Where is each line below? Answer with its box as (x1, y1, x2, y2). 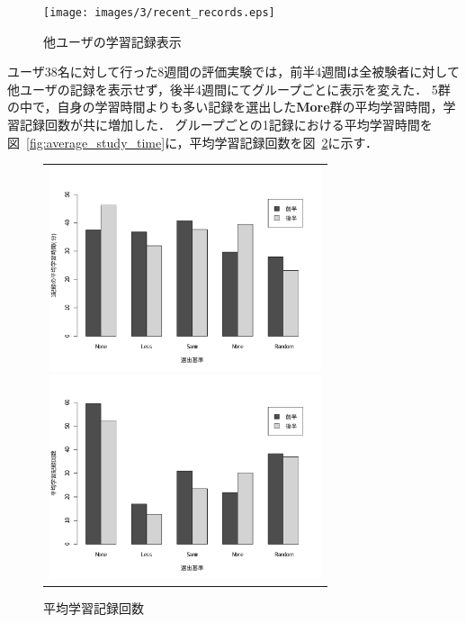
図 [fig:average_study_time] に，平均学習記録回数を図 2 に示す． (7, 132, 378, 151)
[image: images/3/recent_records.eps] (43, 6, 275, 19)
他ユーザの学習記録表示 (43, 32, 182, 50)
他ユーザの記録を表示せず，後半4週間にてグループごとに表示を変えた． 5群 (7, 79, 451, 98)
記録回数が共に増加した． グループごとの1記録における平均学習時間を (19, 115, 433, 134)
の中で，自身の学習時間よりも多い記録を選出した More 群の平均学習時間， (7, 97, 444, 116)
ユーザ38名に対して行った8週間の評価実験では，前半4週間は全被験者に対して (7, 62, 460, 81)
